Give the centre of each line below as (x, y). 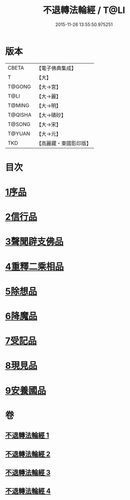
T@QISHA (19, 115)
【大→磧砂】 (51, 115)
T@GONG (19, 87)
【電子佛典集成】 (56, 68)
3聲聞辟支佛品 (34, 242)
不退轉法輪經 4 (28, 491)
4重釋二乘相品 (34, 267)
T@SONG (19, 124)
